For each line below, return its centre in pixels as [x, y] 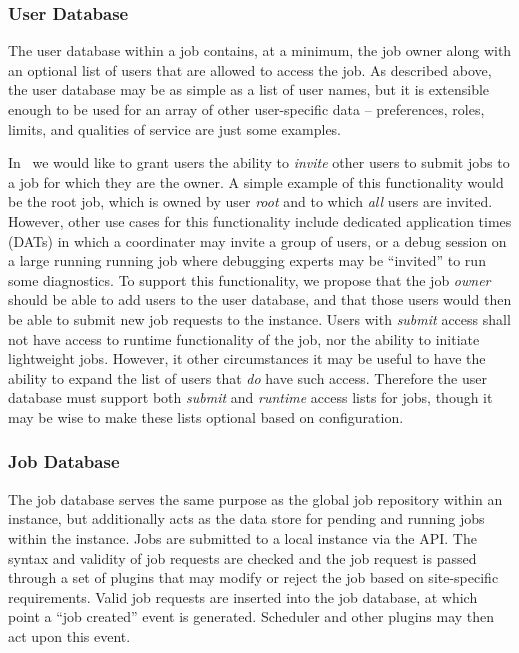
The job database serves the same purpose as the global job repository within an [255, 498]
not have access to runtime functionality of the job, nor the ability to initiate [244, 338]
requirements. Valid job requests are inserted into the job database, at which [243, 596]
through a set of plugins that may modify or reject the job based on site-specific [253, 577]
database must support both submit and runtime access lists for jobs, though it [250, 397]
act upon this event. [69, 635]
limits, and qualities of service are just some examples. [175, 128]
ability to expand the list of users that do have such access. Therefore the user [247, 377]
